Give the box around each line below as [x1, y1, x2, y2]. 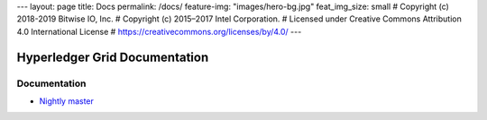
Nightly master [39, 95, 95, 107]
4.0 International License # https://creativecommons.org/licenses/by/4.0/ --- [16, 26, 302, 37]
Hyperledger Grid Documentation [16, 49, 209, 64]
